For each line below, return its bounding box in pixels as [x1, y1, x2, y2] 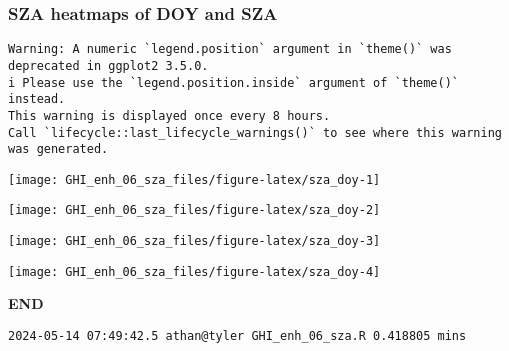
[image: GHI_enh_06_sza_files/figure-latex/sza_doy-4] [8, 264, 381, 279]
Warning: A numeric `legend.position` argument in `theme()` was [8, 42, 452, 57]
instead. [8, 92, 66, 107]
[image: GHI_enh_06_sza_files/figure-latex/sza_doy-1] [8, 172, 381, 187]
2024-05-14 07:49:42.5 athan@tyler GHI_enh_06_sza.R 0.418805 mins [8, 329, 467, 344]
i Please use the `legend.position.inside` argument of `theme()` [8, 75, 460, 90]
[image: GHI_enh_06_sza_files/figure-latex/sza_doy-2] [8, 203, 381, 218]
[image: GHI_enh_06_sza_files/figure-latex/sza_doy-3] [8, 234, 381, 249]
